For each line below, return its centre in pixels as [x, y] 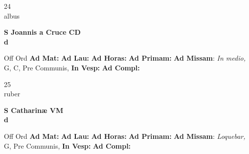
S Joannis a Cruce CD [42, 32]
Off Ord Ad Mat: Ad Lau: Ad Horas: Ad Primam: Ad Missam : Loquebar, [125, 136]
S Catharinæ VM [34, 110]
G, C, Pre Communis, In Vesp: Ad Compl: [72, 67]
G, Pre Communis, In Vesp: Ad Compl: [68, 145]
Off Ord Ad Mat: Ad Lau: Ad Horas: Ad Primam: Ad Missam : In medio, [125, 58]
